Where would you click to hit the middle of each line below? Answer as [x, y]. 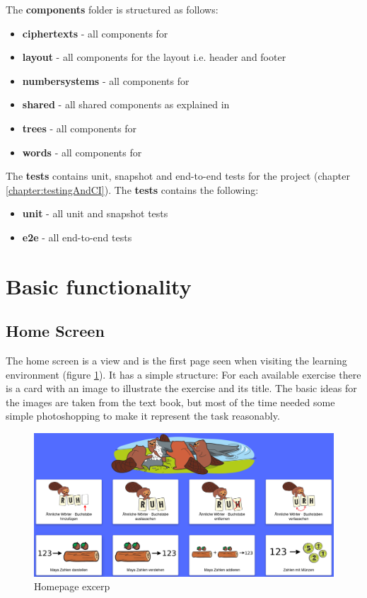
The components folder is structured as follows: [112, 9]
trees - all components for [80, 128]
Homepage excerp [72, 586]
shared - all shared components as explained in [126, 104]
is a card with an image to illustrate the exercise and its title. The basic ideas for [181, 388]
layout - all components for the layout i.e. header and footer [154, 57]
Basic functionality [99, 286]
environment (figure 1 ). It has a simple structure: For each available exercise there [183, 374]
